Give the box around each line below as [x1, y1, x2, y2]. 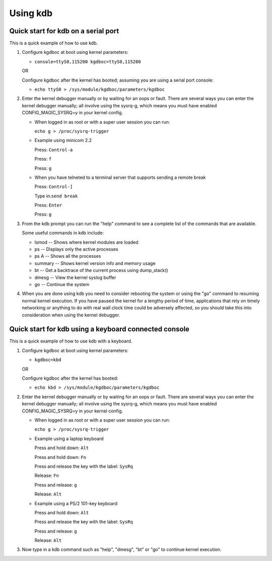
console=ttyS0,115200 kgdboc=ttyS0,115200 [34, 58, 141, 64]
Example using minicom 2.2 [34, 137, 92, 144]
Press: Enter [34, 202, 62, 208]
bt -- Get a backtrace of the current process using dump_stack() [34, 267, 168, 273]
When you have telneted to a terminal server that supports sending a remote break [34, 174, 206, 180]
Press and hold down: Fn [34, 454, 87, 460]
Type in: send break [34, 193, 78, 199]
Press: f [34, 156, 52, 162]
